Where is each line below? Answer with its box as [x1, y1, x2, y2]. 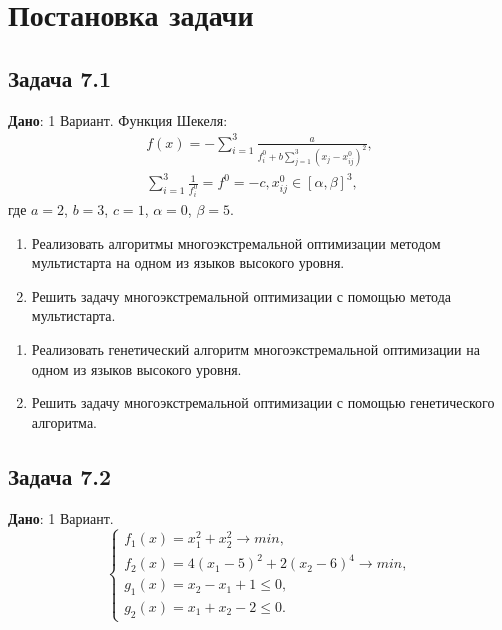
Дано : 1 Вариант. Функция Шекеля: [8, 109, 228, 130]
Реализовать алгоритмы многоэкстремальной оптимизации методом [31, 232, 441, 253]
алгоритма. [31, 411, 97, 432]
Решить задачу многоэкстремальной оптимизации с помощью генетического [31, 392, 495, 413]
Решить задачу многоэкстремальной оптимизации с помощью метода [31, 285, 452, 306]
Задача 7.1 [8, 62, 112, 93]
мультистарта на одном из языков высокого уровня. [31, 252, 345, 273]
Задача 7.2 [8, 460, 112, 491]
